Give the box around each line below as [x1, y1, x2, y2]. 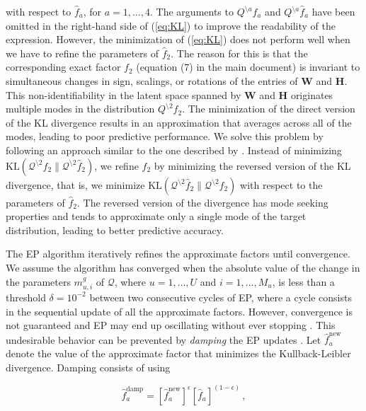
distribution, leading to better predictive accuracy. [6, 222, 224, 237]
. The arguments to [150, 4, 234, 18]
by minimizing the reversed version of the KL [154, 158, 351, 173]
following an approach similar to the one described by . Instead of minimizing [6, 142, 342, 157]
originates [290, 87, 333, 102]
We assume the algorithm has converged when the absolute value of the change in [6, 260, 360, 274]
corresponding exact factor [6, 59, 121, 74]
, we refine [94, 158, 139, 173]
